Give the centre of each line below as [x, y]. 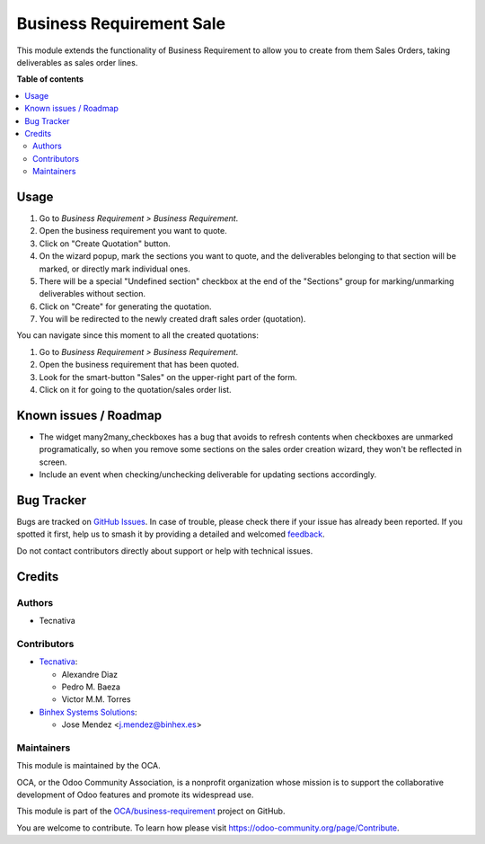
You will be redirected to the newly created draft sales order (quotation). [172, 319]
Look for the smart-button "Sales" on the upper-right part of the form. [168, 377]
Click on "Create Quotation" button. [105, 244]
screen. [53, 462]
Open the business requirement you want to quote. [133, 231]
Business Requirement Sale [121, 23]
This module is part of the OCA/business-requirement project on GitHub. [151, 811]
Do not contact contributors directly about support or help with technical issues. [165, 551]
